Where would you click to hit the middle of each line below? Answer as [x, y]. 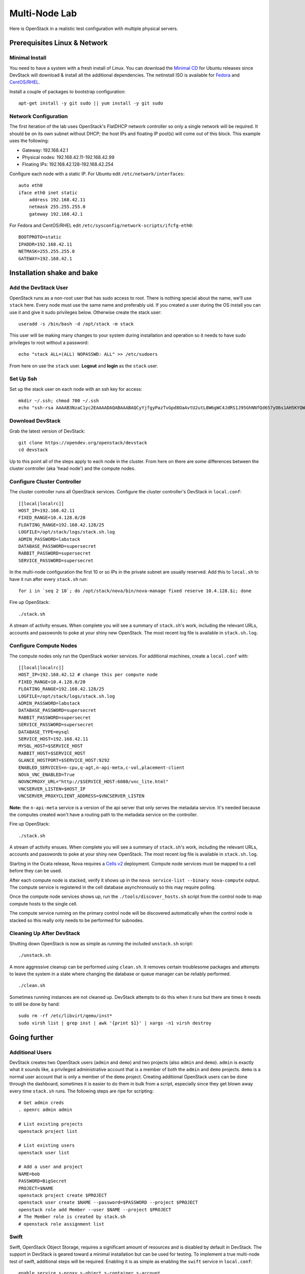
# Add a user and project [51, 1167]
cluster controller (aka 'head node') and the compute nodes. [72, 468]
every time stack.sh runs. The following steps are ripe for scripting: [82, 1091]
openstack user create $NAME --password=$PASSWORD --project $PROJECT [108, 1202]
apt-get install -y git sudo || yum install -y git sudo [91, 103]
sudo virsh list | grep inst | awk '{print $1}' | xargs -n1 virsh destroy [115, 1023]
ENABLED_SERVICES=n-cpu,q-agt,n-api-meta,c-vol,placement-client [102, 767]
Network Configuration [39, 116]
